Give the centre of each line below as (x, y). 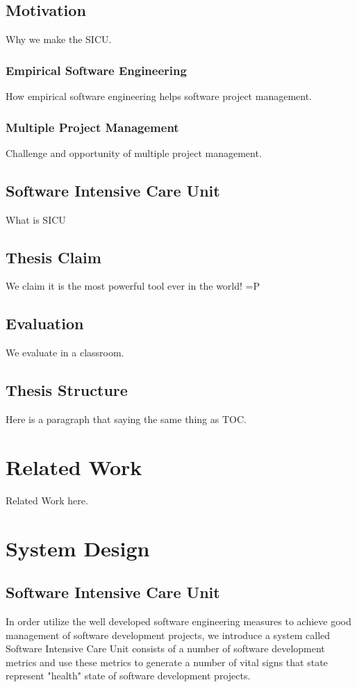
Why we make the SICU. (59, 39)
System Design (78, 548)
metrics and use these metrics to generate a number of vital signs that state (167, 662)
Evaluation (45, 323)
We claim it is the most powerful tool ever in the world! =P (133, 286)
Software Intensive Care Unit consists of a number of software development (165, 648)
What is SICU (36, 219)
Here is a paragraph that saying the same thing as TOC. (126, 419)
